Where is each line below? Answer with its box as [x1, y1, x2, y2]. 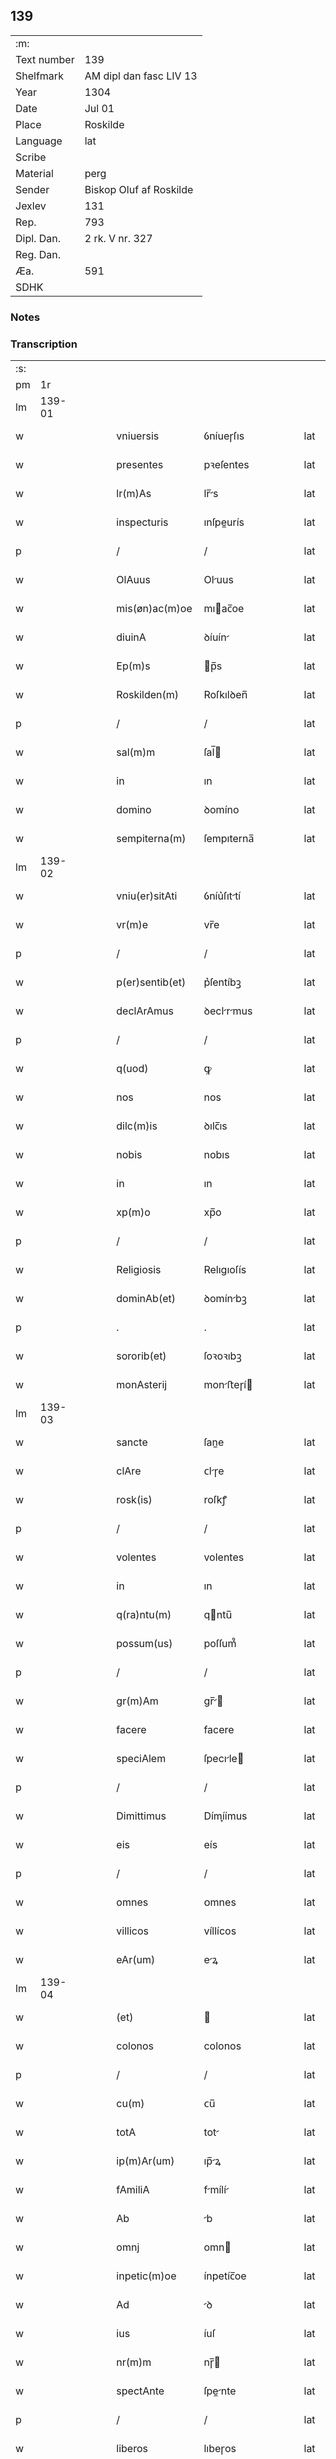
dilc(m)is [116, 1119, 158, 1133]
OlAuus [116, 573, 151, 587]
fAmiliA [116, 2183, 150, 2197]
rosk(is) [116, 1493, 153, 1507]
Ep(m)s [116, 659, 151, 673]
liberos [116, 2442, 148, 2456]
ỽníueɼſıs [203, 429, 245, 443]
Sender [15, 182, 50, 196]
